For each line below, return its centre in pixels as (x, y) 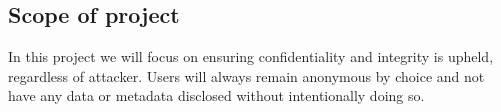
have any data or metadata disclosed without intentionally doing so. (216, 95)
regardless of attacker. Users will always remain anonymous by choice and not (246, 75)
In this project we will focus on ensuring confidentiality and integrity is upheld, (251, 56)
